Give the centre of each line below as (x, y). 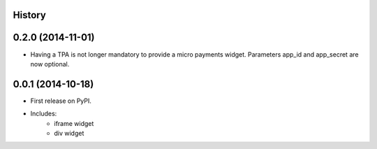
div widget (69, 133)
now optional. (50, 64)
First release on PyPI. (61, 101)
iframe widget (74, 123)
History (30, 15)
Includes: (44, 114)
